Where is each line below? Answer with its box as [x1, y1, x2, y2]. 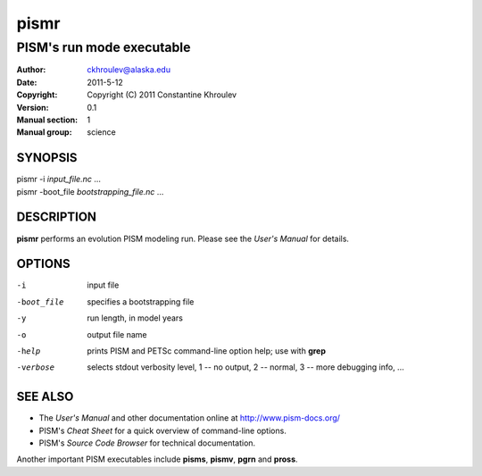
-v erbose [16, 363, 55, 372]
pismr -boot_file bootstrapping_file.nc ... [16, 186, 164, 196]
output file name [87, 329, 147, 339]
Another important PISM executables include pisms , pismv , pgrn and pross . [16, 454, 298, 464]
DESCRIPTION [16, 210, 97, 225]
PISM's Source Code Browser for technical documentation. [38, 438, 256, 448]
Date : [16, 77, 37, 88]
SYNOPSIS [16, 150, 78, 165]
